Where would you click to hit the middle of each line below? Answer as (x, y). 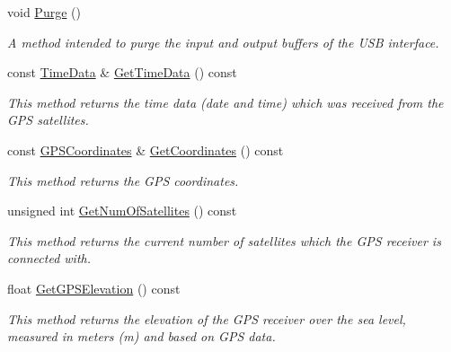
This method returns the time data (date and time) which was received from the (225, 102)
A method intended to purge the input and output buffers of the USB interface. (223, 42)
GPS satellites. (48, 120)
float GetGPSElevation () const (94, 288)
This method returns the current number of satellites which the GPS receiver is (224, 240)
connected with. (49, 258)
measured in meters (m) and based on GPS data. (141, 336)
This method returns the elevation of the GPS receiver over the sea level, (207, 318)
